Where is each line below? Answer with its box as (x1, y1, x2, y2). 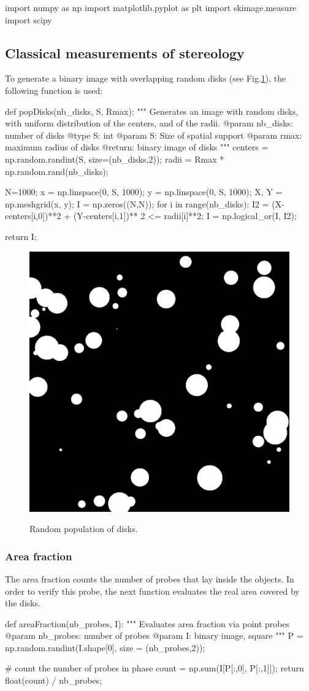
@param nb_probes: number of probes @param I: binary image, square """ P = (5, 629, 303, 642)
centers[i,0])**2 (5, 209, 61, 222)
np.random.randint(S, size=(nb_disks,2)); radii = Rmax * (5, 152, 224, 165)
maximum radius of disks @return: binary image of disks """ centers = (5, 141, 269, 153)
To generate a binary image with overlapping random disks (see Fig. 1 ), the (5, 72, 286, 85)
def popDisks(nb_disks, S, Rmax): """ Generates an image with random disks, (5, 104, 299, 117)
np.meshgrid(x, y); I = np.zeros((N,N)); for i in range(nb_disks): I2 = (5, 197, 269, 210)
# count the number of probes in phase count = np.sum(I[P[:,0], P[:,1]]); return (5, 662, 304, 674)
